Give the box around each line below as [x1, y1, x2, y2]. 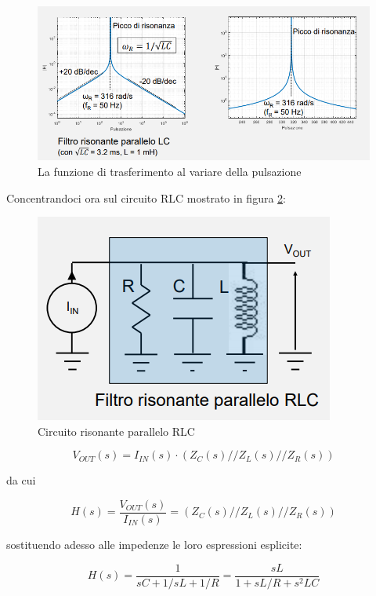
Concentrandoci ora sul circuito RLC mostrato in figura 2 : [6, 189, 286, 206]
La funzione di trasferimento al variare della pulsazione [38, 163, 302, 179]
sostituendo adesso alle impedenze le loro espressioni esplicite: [6, 536, 302, 552]
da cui [6, 472, 36, 488]
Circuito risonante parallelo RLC [38, 422, 195, 439]
